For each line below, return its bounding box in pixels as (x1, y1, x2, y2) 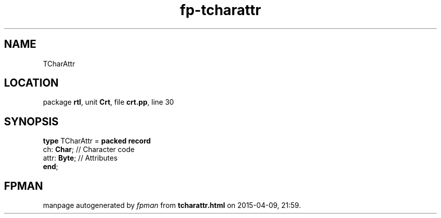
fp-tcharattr (180, 2, 261, 19)
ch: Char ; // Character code (43, 145, 135, 154)
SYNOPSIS (4, 115, 59, 128)
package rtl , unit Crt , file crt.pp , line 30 (43, 98, 174, 107)
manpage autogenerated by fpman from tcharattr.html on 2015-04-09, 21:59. (43, 201, 301, 210)
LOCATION (4, 77, 59, 90)
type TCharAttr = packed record (43, 136, 151, 146)
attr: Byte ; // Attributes (43, 154, 118, 163)
